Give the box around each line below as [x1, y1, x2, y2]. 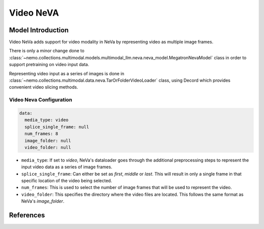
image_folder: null [24, 137, 71, 143]
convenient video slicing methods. [9, 84, 78, 90]
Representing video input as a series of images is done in [9, 70, 125, 76]
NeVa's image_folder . [21, 198, 65, 204]
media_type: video [24, 117, 68, 123]
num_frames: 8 [24, 131, 59, 137]
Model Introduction [9, 26, 69, 34]
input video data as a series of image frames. [21, 164, 112, 170]
